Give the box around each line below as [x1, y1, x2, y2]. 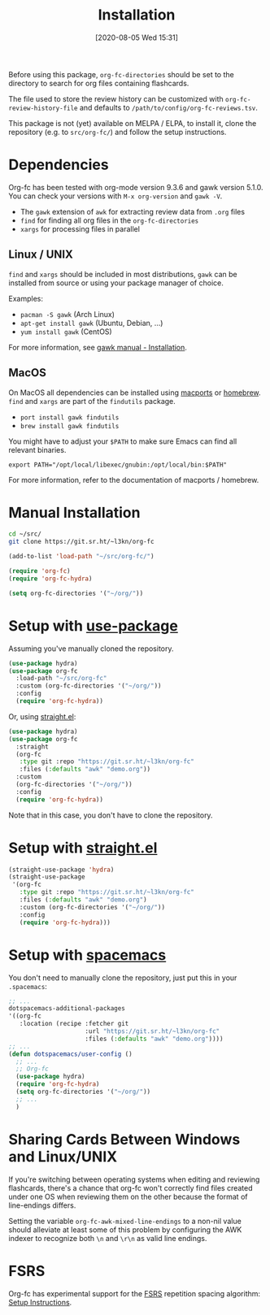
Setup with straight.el [8, 839, 158, 857]
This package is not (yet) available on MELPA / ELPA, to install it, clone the [8, 118, 257, 128]
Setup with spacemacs [8, 945, 167, 964]
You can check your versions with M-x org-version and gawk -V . [8, 191, 223, 201]
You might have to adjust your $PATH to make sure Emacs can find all [8, 436, 237, 446]
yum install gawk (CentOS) [20, 327, 112, 336]
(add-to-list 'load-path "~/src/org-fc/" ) [8, 553, 155, 561]
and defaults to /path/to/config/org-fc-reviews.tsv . [79, 102, 259, 112]
